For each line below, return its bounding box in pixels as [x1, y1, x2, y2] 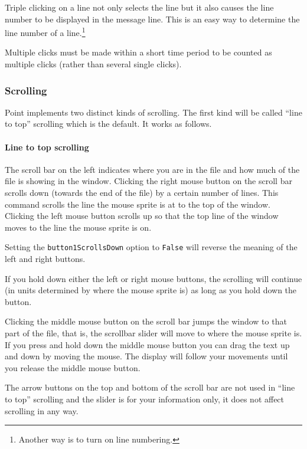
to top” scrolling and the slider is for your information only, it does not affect [5, 392, 285, 405]
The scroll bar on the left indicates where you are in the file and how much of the [5, 163, 300, 175]
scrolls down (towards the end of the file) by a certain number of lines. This [5, 186, 279, 199]
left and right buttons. [5, 253, 86, 265]
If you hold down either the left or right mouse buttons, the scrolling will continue [5, 272, 302, 284]
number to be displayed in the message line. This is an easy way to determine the [5, 12, 300, 25]
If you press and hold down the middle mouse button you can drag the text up [5, 338, 290, 350]
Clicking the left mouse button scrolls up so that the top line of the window [5, 209, 279, 222]
